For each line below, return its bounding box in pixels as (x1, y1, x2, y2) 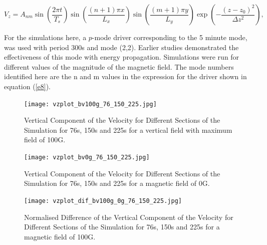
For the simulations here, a (4, 32, 87, 42)
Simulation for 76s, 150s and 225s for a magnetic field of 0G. (24, 178, 210, 188)
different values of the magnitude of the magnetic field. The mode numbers (4, 61, 234, 72)
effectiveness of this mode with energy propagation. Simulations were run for (4, 52, 239, 62)
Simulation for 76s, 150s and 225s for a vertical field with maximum (24, 124, 232, 135)
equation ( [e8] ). (4, 81, 51, 91)
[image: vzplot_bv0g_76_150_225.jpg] (24, 154, 150, 161)
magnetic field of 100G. (24, 231, 96, 241)
